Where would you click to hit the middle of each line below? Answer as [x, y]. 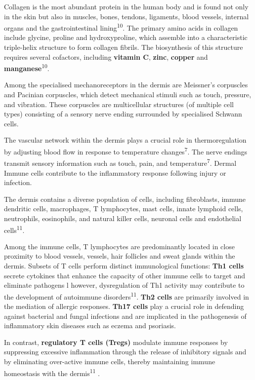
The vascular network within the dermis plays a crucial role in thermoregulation [125, 140]
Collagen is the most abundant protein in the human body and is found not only [126, 6]
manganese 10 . [27, 67]
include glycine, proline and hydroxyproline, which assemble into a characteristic [126, 37]
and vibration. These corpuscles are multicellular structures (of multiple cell [119, 104]
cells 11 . [14, 229]
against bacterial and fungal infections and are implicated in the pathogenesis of [125, 316]
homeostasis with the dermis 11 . [52, 372]
